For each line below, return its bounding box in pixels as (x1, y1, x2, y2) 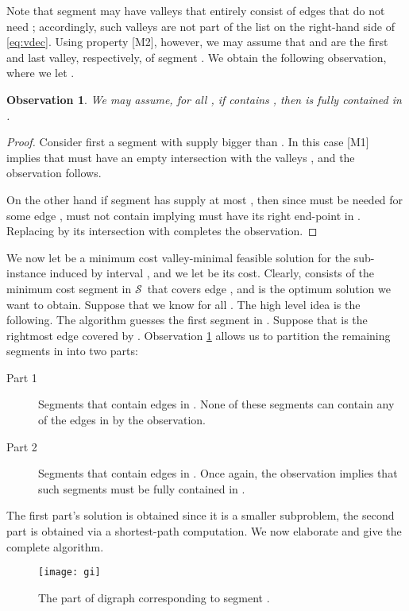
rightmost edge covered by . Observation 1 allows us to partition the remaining (6, 327, 391, 343)
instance (6, 265, 46, 281)
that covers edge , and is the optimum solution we (147, 280, 391, 296)
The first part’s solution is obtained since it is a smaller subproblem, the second (6, 507, 395, 524)
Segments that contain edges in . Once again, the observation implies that (38, 465, 398, 481)
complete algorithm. (6, 538, 104, 555)
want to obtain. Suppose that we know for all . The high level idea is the (6, 296, 361, 312)
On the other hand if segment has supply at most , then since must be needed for (6, 191, 403, 207)
